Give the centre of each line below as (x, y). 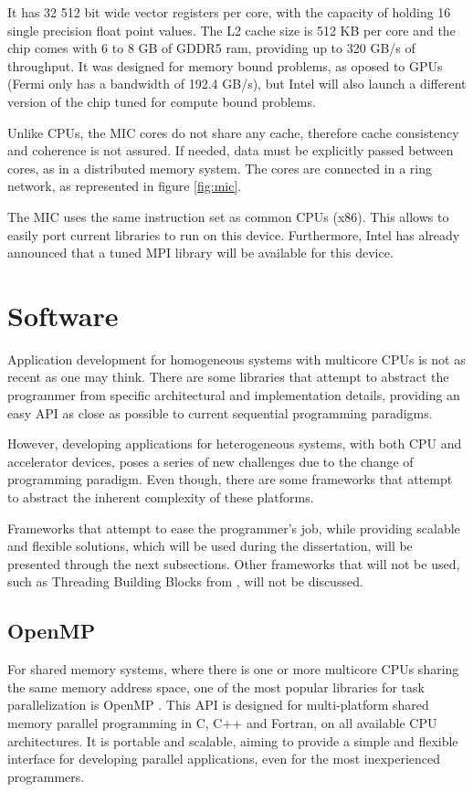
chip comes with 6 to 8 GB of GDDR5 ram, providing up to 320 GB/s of (211, 48)
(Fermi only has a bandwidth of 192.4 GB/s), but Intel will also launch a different (237, 84)
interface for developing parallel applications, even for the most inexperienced (224, 759)
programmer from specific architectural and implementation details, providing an (234, 395)
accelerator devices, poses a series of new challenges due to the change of (210, 461)
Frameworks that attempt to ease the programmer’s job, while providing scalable (234, 528)
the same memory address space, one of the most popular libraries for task (216, 686)
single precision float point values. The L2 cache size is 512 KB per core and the (231, 30)
